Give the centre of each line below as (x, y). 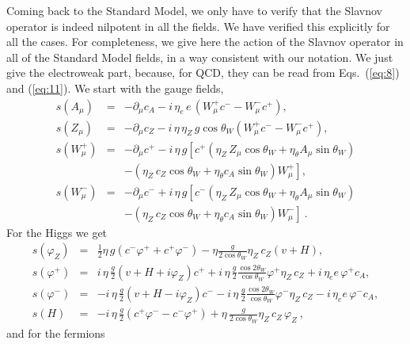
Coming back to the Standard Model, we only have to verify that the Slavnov (194, 10)
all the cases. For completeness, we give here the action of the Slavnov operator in (205, 42)
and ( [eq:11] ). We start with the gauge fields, (115, 88)
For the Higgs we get (57, 232)
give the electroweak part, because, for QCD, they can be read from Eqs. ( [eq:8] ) (203, 73)
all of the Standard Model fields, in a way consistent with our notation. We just (200, 57)
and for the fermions (56, 333)
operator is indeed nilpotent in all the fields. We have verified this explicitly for (198, 26)
